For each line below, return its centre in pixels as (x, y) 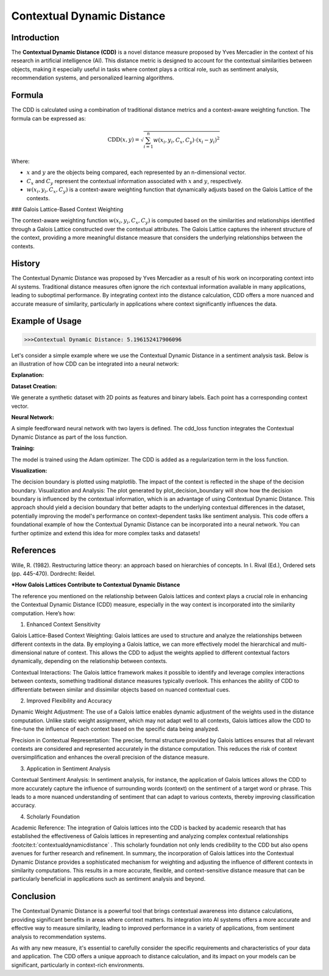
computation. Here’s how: (43, 613)
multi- (299, 644)
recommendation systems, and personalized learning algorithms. (93, 78)
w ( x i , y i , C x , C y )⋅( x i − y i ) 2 (186, 140)
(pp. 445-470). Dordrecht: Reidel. (53, 573)
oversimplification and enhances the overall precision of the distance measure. (110, 757)
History (26, 263)
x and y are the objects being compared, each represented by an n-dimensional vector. (136, 172)
